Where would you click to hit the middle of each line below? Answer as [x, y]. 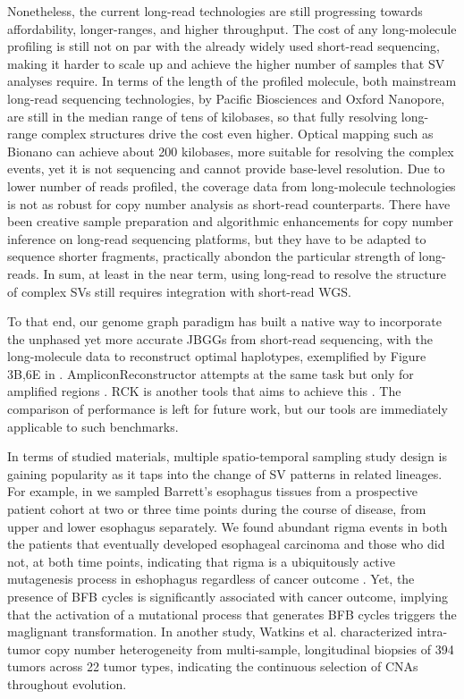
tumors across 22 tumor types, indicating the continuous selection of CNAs [213, 666]
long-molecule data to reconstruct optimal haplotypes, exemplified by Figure [217, 356]
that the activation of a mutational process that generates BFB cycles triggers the [232, 614]
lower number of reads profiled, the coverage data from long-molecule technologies [232, 185]
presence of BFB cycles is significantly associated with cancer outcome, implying [228, 596]
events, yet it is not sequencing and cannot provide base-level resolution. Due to [226, 168]
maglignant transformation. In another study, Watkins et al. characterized [210, 632]
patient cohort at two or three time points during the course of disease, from [217, 509]
